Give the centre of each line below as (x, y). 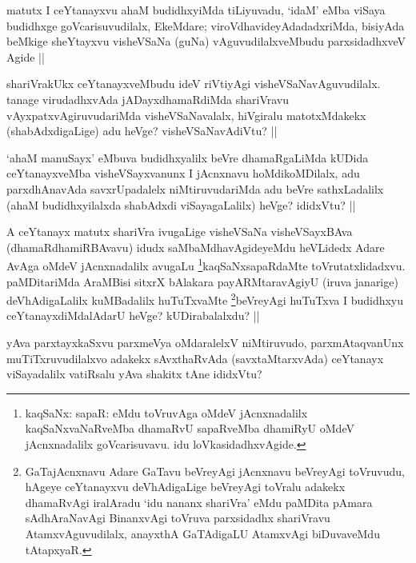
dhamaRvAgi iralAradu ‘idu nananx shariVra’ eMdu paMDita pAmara (199, 502)
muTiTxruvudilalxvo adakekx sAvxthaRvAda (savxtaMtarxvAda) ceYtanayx (195, 358)
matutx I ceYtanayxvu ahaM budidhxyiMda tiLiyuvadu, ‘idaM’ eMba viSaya (196, 10)
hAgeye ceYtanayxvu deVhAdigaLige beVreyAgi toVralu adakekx (185, 487)
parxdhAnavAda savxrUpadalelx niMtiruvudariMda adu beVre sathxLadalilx (195, 188)
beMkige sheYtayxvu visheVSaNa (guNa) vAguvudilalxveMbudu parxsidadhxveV (206, 41)
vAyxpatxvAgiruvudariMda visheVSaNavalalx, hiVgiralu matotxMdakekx (186, 115)
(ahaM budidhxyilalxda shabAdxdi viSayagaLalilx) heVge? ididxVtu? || (181, 204)
